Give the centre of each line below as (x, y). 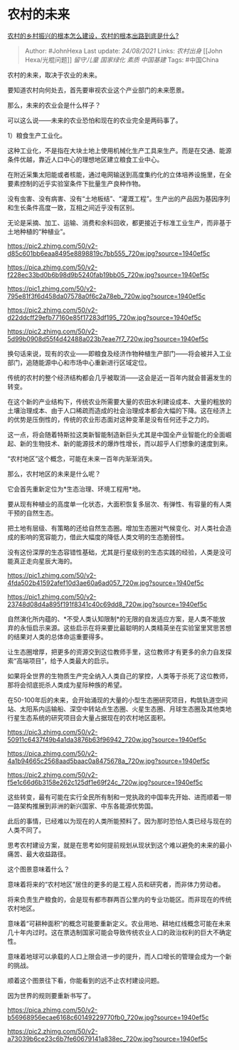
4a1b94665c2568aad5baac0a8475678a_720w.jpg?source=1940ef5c (108, 761)
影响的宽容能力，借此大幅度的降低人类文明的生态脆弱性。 (104, 537)
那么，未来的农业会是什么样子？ (54, 105)
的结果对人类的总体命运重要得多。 (57, 636)
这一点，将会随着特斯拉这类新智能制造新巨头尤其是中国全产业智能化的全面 (116, 435)
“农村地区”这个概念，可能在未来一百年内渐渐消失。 (82, 458)
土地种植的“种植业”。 (38, 232)
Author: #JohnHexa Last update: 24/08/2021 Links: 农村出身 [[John (123, 51)
